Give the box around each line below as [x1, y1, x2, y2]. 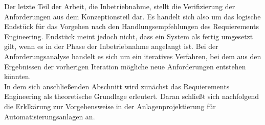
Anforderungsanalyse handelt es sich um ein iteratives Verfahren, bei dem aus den [4, 51, 261, 61]
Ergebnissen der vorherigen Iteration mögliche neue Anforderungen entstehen [4, 61, 246, 71]
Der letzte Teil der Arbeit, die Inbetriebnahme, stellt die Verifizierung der [4, 1, 235, 11]
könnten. [4, 71, 31, 82]
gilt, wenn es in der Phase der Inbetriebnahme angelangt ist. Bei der [4, 41, 218, 52]
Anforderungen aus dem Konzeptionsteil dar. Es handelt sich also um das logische [4, 11, 261, 21]
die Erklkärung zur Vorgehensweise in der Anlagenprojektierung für [4, 101, 216, 111]
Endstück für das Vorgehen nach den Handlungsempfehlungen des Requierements [4, 21, 259, 32]
